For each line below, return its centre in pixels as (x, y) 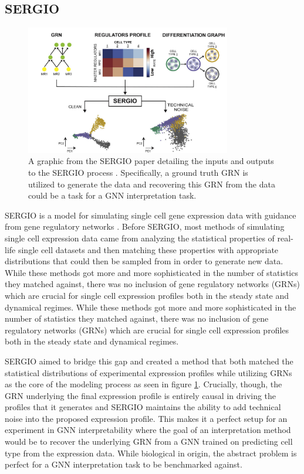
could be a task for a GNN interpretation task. (112, 195)
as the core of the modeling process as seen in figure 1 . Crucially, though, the (143, 384)
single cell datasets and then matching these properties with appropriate (148, 249)
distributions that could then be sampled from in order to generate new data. (144, 261)
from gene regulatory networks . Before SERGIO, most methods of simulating (145, 226)
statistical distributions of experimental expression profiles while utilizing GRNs (148, 372)
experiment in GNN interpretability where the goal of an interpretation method (148, 430)
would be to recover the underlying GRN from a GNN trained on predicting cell (149, 441)
